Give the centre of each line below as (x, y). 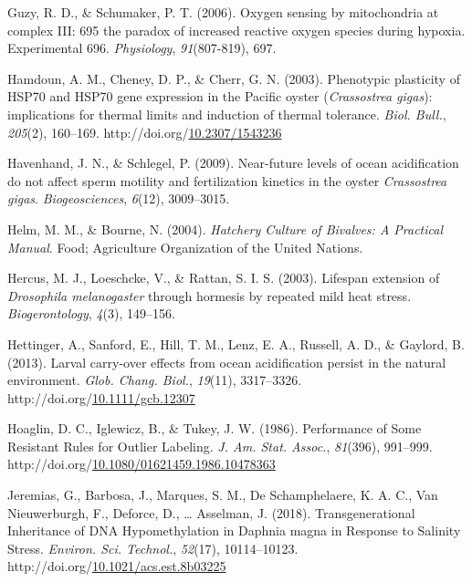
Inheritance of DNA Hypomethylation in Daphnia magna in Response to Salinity (234, 530)
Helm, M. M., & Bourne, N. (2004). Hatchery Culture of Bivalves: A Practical (226, 229)
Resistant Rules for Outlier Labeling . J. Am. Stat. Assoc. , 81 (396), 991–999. (220, 446)
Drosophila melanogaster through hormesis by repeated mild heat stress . (210, 295)
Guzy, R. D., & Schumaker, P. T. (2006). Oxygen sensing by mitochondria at (223, 12)
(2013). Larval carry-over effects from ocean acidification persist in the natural (227, 362)
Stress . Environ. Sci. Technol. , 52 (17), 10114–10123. (153, 548)
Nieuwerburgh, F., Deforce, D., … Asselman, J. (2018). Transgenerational (211, 512)
